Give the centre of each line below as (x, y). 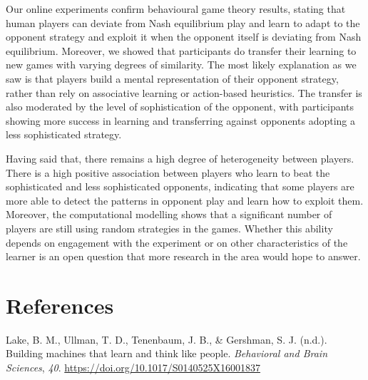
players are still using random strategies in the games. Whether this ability (169, 228)
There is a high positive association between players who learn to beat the (168, 172)
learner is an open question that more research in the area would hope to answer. (183, 256)
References (60, 305)
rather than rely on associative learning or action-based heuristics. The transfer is (184, 92)
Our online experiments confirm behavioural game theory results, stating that (176, 9)
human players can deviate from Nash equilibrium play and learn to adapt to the (183, 22)
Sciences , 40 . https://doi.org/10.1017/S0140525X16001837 (133, 367)
